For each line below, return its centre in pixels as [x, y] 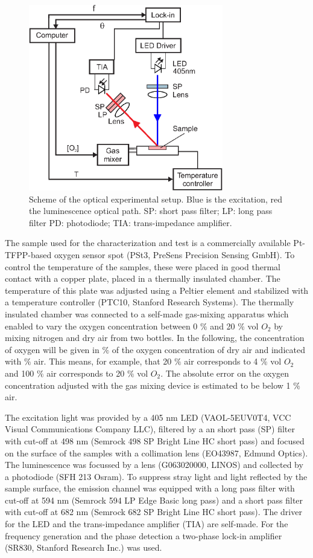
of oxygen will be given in [52, 349]
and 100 [20, 373]
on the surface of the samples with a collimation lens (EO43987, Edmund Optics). [156, 453]
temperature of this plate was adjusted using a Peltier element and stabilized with [157, 290]
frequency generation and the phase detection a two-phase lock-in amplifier [144, 535]
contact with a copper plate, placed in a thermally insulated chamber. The [143, 278]
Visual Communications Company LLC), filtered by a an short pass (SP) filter [150, 429]
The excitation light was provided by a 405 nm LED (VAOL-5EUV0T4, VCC [148, 417]
